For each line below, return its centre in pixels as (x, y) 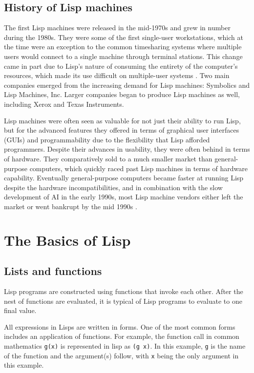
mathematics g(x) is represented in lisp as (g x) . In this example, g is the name (125, 346)
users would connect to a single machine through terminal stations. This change (123, 56)
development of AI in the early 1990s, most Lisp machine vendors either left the (124, 197)
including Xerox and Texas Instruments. (64, 104)
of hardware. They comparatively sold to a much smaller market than (108, 158)
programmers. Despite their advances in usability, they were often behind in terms (127, 149)
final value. (20, 310)
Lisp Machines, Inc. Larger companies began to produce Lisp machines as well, (122, 94)
